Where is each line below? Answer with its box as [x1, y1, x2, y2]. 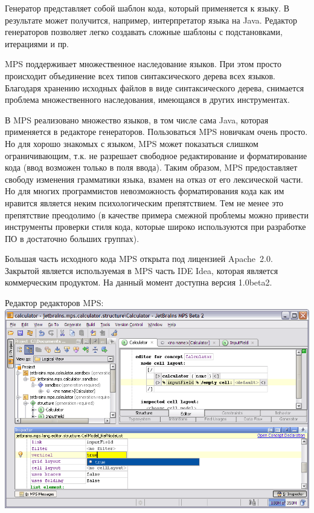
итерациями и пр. [5, 37, 69, 50]
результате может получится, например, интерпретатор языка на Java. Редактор [5, 13, 297, 26]
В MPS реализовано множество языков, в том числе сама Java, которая [5, 113, 269, 126]
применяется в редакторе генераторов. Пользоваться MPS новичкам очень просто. [5, 125, 308, 138]
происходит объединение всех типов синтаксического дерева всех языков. [5, 69, 275, 82]
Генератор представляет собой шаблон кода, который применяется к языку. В [5, 2, 290, 14]
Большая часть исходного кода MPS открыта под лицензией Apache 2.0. [5, 252, 273, 265]
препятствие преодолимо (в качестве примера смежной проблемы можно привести [5, 208, 309, 221]
